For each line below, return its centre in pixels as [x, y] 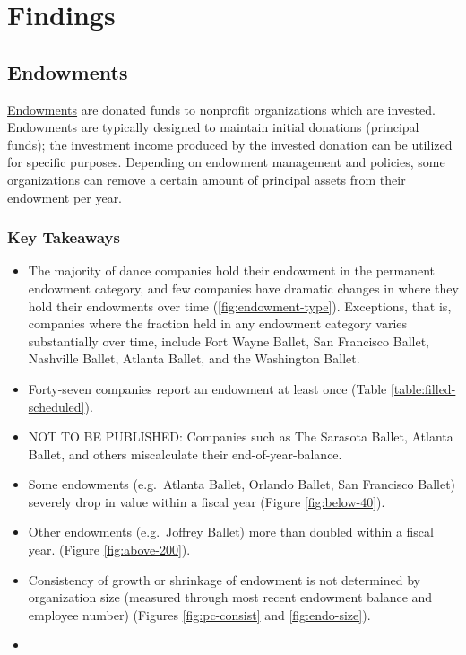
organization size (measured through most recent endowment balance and [230, 597]
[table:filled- [423, 388]
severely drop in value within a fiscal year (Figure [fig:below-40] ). [207, 501]
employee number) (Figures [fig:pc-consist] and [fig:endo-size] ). [199, 614]
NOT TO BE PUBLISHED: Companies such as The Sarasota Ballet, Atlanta [241, 437]
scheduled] [56, 406]
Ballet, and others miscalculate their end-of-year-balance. [185, 454]
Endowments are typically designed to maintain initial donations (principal [213, 127]
